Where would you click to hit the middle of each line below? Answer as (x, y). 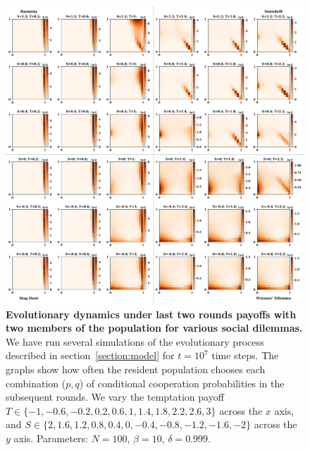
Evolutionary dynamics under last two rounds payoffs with (151, 314)
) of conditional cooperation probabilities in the (182, 383)
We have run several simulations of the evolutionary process (135, 341)
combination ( (36, 383)
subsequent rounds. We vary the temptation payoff (115, 397)
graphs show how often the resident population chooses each (136, 369)
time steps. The (245, 355)
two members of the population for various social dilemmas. (154, 328)
